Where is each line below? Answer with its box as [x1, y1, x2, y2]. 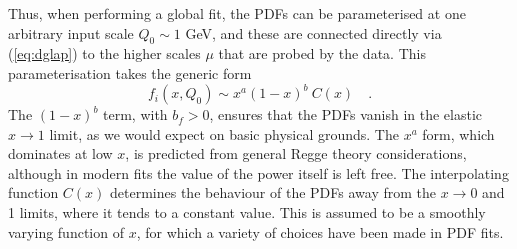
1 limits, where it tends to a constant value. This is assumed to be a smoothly [8, 202, 486, 223]
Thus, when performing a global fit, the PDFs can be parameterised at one [8, 3, 466, 23]
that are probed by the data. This [218, 43, 426, 64]
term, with [103, 104, 168, 125]
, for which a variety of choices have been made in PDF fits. [136, 221, 504, 242]
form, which [422, 123, 495, 144]
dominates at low [8, 143, 113, 164]
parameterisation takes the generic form [8, 62, 252, 83]
